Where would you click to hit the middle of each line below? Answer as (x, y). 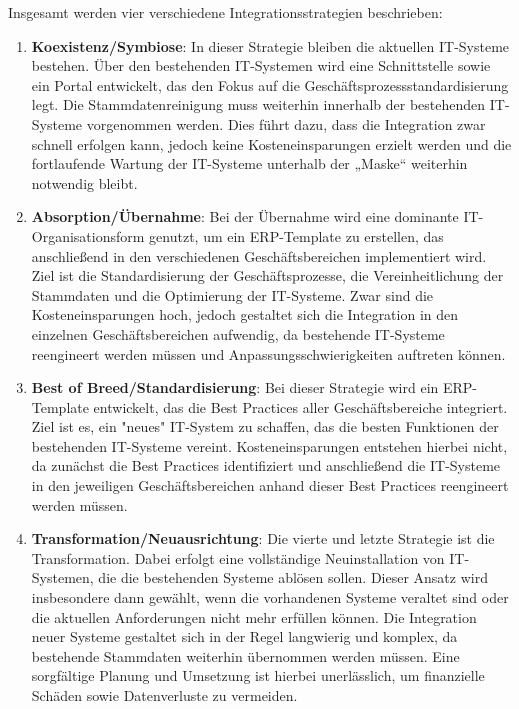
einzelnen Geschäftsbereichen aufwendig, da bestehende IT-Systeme (238, 333)
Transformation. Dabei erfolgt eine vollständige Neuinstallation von (238, 557)
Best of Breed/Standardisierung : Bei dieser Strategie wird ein (235, 387)
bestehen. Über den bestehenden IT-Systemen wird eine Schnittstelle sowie (261, 65)
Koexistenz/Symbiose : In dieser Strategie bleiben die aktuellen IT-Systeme (270, 45)
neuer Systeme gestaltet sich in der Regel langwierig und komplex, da (244, 636)
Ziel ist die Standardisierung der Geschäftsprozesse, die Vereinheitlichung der (267, 275)
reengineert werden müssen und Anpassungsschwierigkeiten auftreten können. (268, 353)
